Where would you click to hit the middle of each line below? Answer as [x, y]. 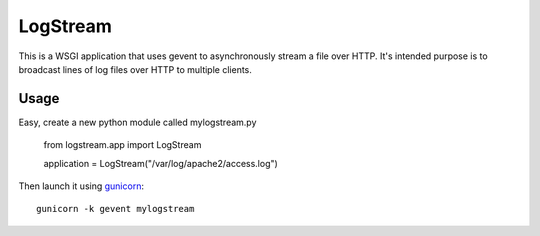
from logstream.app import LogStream [122, 145]
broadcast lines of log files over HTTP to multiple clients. [135, 69]
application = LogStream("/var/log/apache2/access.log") [161, 163]
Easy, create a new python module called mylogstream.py [137, 122]
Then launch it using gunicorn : [81, 186]
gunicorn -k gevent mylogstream [115, 209]
